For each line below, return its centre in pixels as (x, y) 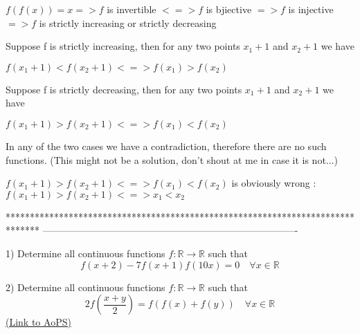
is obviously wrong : (274, 183)
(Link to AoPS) (38, 322)
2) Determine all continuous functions (85, 287)
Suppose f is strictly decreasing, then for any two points (124, 89)
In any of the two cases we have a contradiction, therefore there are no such (166, 146)
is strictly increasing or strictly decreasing (128, 22)
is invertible (132, 9)
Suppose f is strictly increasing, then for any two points (123, 46)
